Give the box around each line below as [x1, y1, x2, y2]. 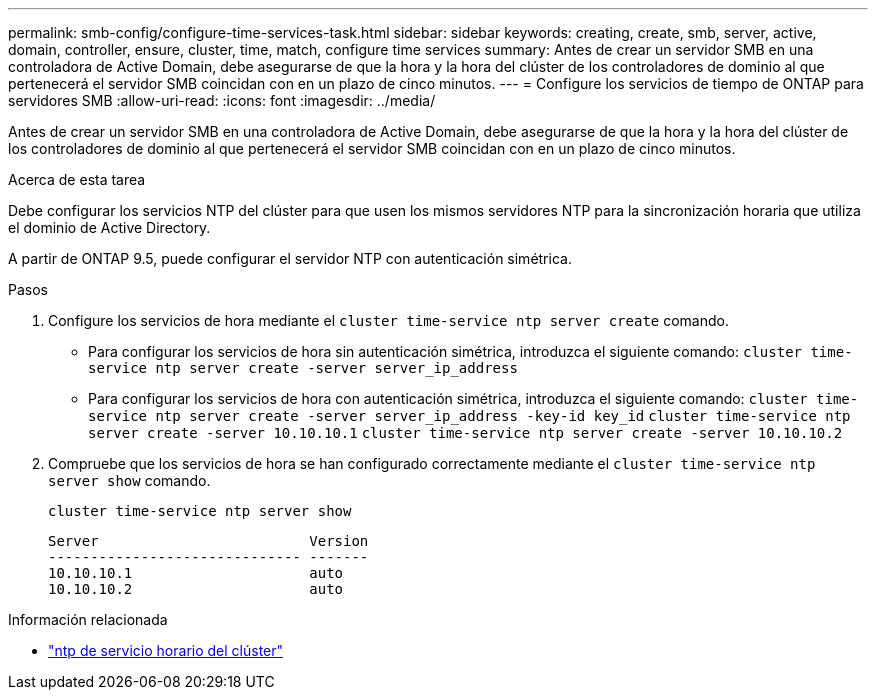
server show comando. [48, 472, 211, 489]
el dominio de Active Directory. [8, 219, 211, 236]
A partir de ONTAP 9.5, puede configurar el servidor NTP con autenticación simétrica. [8, 250, 572, 267]
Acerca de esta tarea [8, 171, 146, 188]
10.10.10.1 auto [48, 565, 344, 581]
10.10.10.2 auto [48, 581, 344, 597]
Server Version [48, 533, 369, 549]
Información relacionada [8, 611, 168, 628]
